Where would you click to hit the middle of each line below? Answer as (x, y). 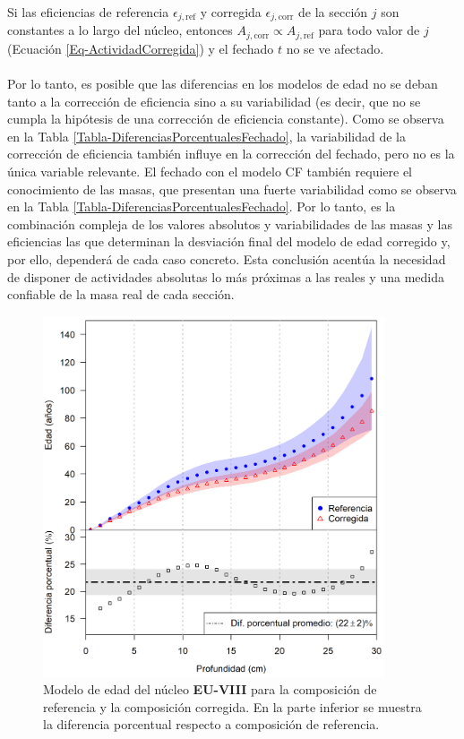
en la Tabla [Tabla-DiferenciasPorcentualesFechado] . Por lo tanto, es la (202, 206)
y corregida (231, 12)
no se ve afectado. (335, 48)
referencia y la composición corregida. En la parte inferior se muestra (232, 706)
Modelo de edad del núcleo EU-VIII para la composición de (210, 689)
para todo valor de (369, 30)
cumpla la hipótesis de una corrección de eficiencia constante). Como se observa (226, 119)
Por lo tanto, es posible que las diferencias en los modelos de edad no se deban (223, 84)
